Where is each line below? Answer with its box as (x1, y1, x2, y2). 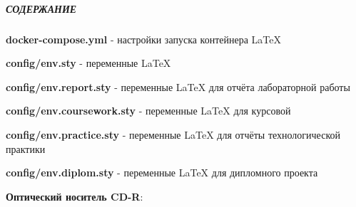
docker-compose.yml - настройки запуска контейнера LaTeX (6, 31, 281, 46)
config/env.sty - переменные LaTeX (6, 55, 171, 70)
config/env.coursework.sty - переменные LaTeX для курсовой (6, 103, 291, 118)
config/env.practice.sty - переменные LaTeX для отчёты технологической (6, 127, 340, 142)
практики (6, 141, 46, 156)
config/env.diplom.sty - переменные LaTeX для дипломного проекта (6, 165, 318, 180)
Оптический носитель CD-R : (6, 189, 143, 203)
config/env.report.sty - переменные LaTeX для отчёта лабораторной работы (6, 79, 350, 94)
